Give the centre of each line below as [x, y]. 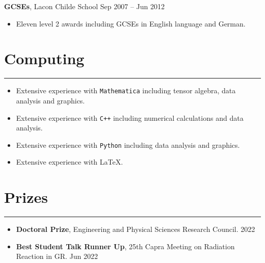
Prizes [26, 197]
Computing [44, 58]
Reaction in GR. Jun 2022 [57, 256]
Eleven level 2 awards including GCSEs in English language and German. [131, 23]
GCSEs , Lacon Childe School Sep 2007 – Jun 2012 [85, 6]
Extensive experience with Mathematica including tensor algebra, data [126, 90]
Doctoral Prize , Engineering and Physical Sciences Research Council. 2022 [136, 229]
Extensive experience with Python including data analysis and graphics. [128, 144]
